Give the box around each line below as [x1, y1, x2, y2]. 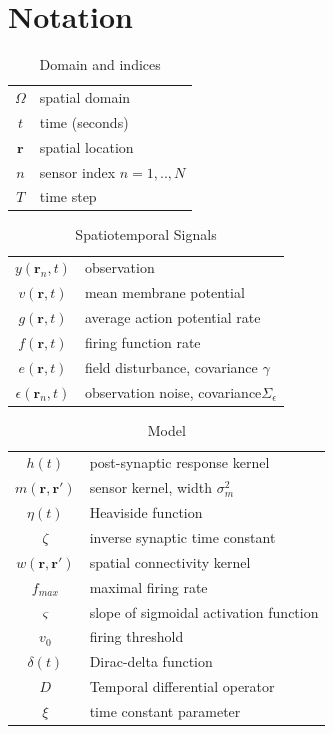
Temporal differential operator [89, 676, 275, 697]
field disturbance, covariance [84, 356, 258, 377]
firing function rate [84, 331, 201, 352]
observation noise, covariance [84, 381, 262, 402]
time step [39, 186, 97, 207]
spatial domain [39, 86, 131, 107]
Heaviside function [89, 502, 203, 523]
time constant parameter [89, 700, 241, 721]
